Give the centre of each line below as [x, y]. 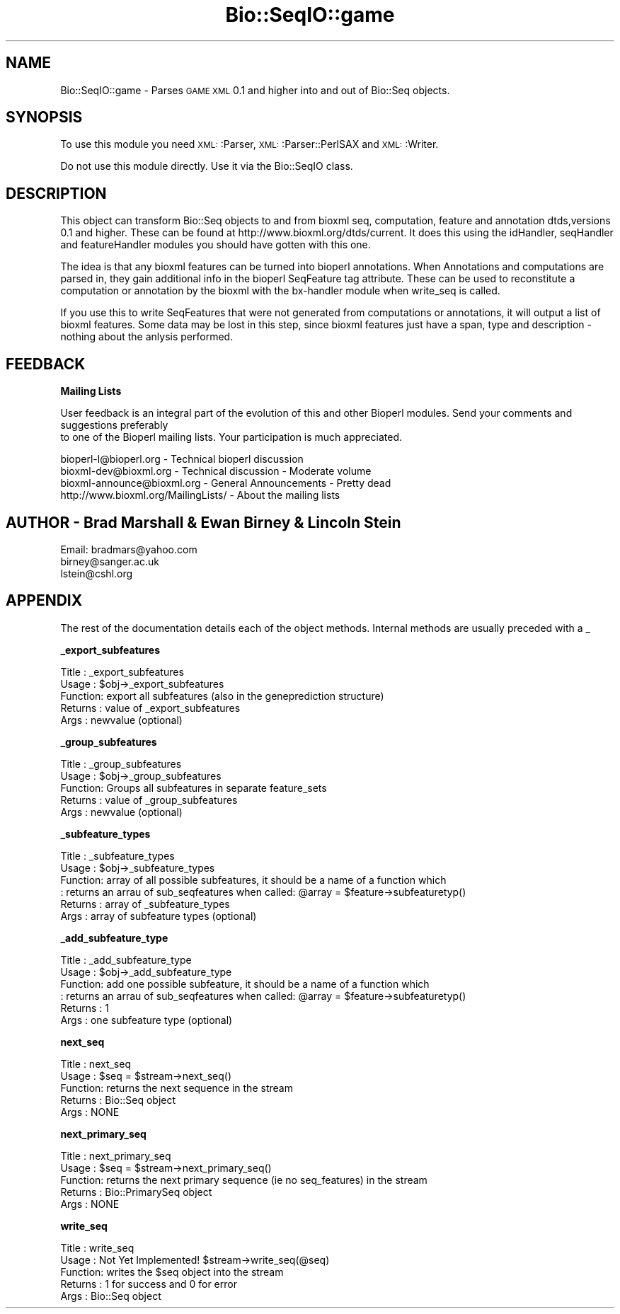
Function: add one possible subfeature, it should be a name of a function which [245, 984]
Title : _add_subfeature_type [126, 959]
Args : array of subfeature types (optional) [159, 916]
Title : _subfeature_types [117, 855]
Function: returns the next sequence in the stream [177, 1088]
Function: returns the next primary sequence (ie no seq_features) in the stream [244, 1180]
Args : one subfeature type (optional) [147, 1020]
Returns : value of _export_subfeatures [150, 708]
